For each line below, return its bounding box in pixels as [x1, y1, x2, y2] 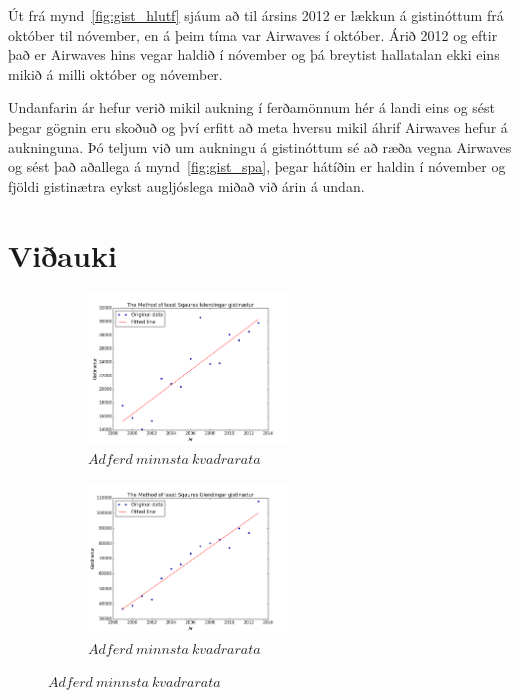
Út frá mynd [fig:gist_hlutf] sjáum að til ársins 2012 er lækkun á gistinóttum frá [8, 5, 504, 25]
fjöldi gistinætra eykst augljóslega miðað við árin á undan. [8, 175, 365, 196]
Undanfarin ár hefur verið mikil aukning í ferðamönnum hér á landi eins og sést [8, 97, 496, 118]
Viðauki [8, 234, 117, 275]
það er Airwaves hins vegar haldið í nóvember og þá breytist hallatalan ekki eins [8, 44, 500, 65]
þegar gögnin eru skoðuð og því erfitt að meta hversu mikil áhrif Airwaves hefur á [8, 116, 508, 137]
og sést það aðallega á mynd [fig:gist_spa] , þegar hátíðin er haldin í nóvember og [8, 156, 506, 177]
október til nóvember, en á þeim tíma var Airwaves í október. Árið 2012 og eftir [8, 24, 498, 45]
